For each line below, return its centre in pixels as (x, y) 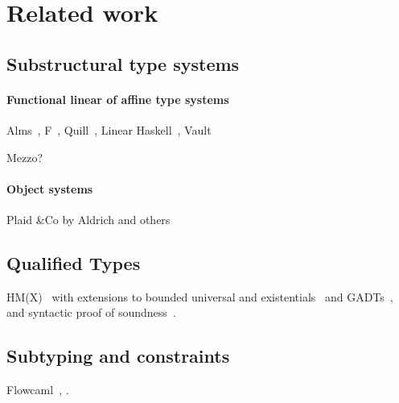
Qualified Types (74, 262)
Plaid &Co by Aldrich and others (88, 219)
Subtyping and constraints (118, 356)
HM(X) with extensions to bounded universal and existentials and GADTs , (200, 296)
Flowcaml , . (38, 390)
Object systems (50, 188)
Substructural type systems (123, 63)
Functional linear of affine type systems (118, 99)
